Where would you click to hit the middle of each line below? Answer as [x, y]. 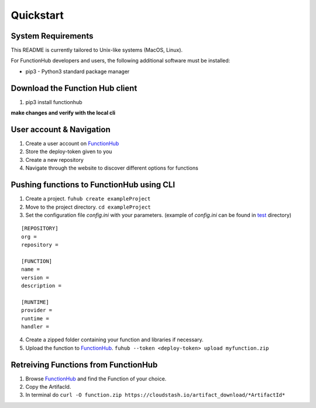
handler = [35, 326]
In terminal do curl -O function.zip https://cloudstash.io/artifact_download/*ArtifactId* [155, 395]
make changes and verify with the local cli [63, 113]
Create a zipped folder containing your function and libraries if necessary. [114, 340]
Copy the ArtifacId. [48, 387]
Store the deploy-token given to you [69, 151]
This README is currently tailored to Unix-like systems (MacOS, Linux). [97, 50]
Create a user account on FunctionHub [72, 144]
